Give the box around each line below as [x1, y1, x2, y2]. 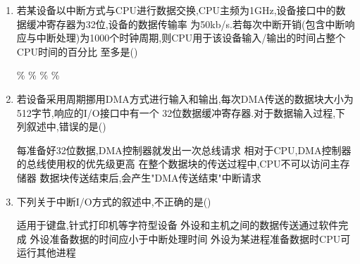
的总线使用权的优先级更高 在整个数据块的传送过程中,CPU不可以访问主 [16, 156, 340, 171]
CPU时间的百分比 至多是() [16, 44, 138, 58]
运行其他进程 [16, 245, 76, 260]
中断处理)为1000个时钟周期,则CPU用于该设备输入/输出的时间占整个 [36, 30, 346, 45]
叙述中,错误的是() [26, 119, 106, 134]
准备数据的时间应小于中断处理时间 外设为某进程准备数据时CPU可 [49, 231, 351, 246]
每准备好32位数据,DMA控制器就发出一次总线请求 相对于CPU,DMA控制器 [16, 142, 352, 157]
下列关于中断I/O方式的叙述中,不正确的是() [16, 194, 211, 208]
